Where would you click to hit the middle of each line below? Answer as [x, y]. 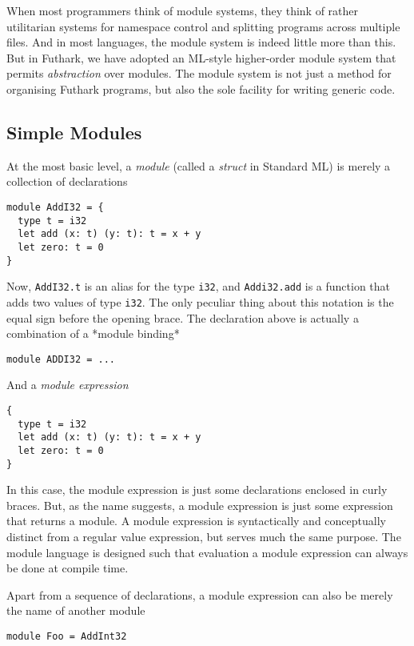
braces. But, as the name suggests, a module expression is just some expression [200, 505]
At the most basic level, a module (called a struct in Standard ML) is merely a [199, 165]
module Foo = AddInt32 [67, 637]
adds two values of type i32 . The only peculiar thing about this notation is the [200, 301]
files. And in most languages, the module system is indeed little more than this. [201, 42]
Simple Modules [74, 132]
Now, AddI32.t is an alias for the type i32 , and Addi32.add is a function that [199, 286]
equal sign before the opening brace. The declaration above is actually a [183, 317]
